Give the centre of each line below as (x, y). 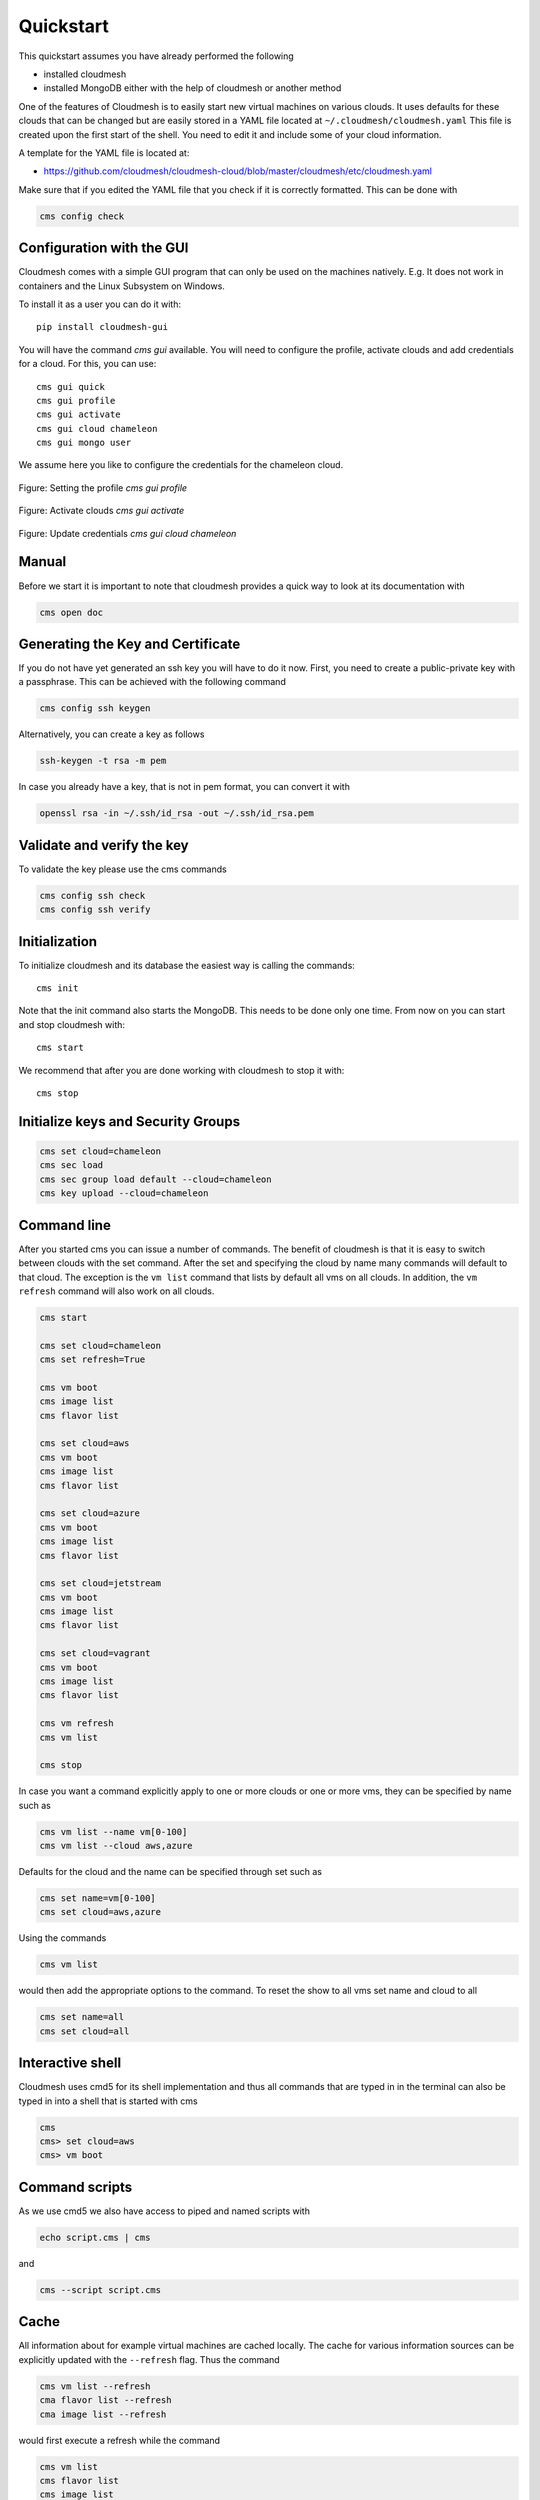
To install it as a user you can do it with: (100, 304)
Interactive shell (70, 2063)
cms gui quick (70, 386)
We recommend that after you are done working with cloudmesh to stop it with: (181, 1070)
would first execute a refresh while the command (119, 2440)
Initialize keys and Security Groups (129, 1121)
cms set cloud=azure (89, 1513)
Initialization (58, 941)
